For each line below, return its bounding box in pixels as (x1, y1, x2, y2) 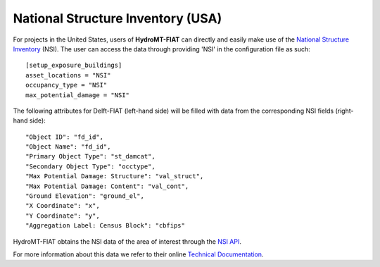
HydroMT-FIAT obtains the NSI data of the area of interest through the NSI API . (13, 237, 242, 246)
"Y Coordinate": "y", (25, 211, 100, 220)
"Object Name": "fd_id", (25, 143, 111, 151)
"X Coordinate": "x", (25, 201, 100, 210)
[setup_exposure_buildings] (25, 61, 122, 70)
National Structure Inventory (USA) (13, 11, 222, 26)
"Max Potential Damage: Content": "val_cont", (25, 182, 189, 190)
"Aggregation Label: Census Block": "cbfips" (25, 222, 186, 230)
